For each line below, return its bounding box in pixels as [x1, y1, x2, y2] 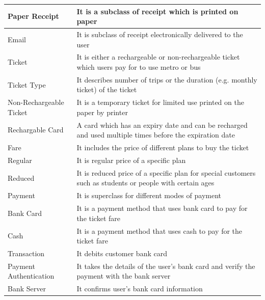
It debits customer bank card [76, 248, 167, 258]
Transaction [8, 248, 45, 258]
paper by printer [76, 106, 128, 117]
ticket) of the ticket [76, 84, 137, 95]
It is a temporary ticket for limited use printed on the [76, 97, 244, 107]
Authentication [8, 270, 55, 281]
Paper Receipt [8, 11, 59, 21]
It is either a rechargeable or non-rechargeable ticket [76, 51, 240, 62]
